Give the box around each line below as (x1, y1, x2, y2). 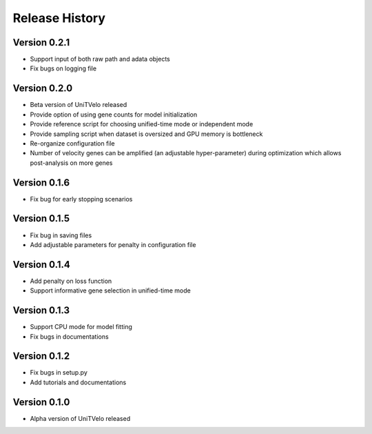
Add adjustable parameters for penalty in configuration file (30, 240, 196, 248)
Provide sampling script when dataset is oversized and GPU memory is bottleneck (30, 130, 263, 138)
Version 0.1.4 (12, 259, 70, 270)
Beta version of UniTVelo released (30, 101, 127, 109)
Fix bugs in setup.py (30, 368, 87, 377)
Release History (12, 10, 106, 26)
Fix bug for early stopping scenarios (30, 195, 133, 203)
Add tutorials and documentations (30, 378, 127, 386)
